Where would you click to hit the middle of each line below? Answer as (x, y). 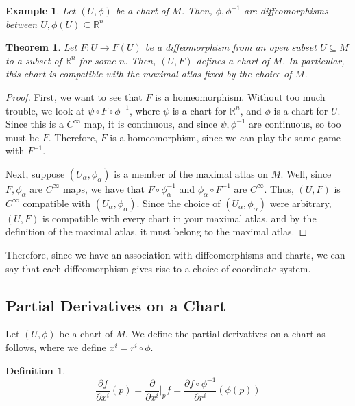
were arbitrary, (301, 203)
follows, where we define (56, 347)
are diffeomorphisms (286, 10)
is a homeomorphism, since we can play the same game (225, 137)
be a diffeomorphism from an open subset (231, 47)
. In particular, (313, 60)
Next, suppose (35, 173)
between (22, 24)
